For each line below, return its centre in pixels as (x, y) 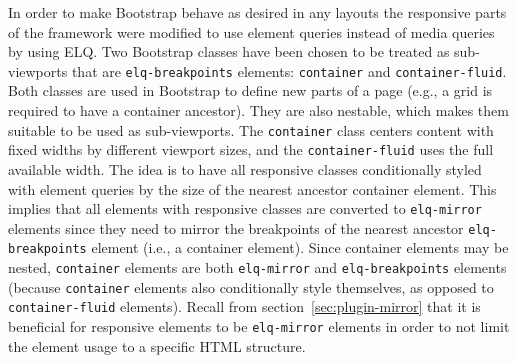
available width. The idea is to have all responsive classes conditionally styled (245, 168)
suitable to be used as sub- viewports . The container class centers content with (251, 129)
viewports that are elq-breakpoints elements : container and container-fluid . (257, 70)
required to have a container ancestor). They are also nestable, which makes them (258, 110)
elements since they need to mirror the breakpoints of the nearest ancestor (236, 227)
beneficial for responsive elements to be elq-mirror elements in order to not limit (259, 326)
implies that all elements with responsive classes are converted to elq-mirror (245, 208)
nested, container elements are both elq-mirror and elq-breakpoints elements (257, 267)
